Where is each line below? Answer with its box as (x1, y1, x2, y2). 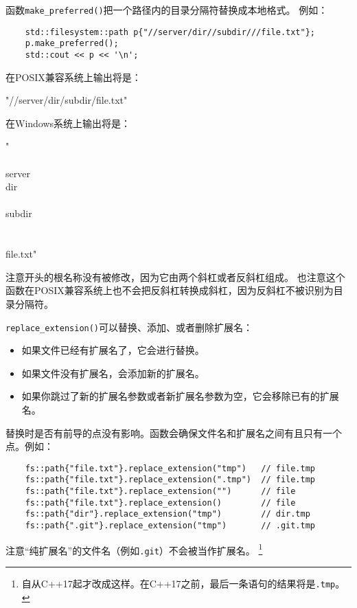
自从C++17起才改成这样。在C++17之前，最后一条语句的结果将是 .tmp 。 (21, 576, 345, 590)
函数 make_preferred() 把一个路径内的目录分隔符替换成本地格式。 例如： (5, 3, 328, 16)
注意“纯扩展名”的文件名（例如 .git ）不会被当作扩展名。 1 (5, 541, 263, 557)
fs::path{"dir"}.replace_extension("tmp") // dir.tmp (25, 509, 310, 519)
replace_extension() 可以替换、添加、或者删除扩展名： (5, 319, 253, 334)
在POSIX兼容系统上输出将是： (5, 69, 141, 84)
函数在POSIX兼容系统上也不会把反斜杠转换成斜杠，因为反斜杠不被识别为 (5, 283, 334, 297)
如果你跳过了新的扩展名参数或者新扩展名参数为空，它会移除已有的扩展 (21, 389, 339, 403)
